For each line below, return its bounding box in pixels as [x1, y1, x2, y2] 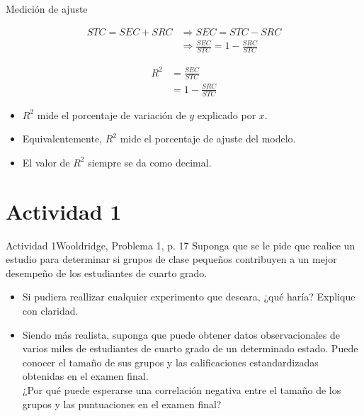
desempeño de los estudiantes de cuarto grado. [6, 265, 207, 280]
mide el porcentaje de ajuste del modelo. [120, 131, 296, 146]
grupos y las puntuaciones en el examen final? [22, 396, 222, 411]
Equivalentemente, [22, 131, 102, 146]
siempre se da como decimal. [88, 154, 212, 169]
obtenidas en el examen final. [22, 369, 149, 383]
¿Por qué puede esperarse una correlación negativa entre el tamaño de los [22, 382, 341, 397]
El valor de [22, 154, 70, 169]
